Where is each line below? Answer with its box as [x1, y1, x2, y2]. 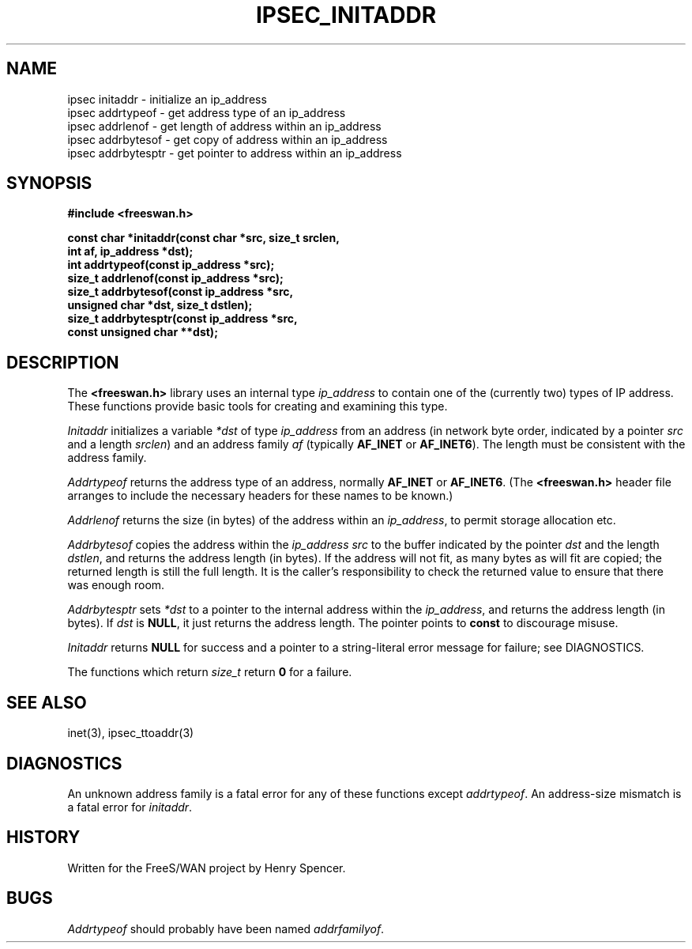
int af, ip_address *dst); [67, 244, 194, 259]
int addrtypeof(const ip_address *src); [67, 258, 275, 272]
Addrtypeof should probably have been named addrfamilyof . [67, 921, 385, 936]
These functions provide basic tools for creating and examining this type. [67, 399, 448, 414]
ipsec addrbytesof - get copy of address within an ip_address [67, 132, 388, 146]
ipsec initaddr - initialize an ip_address [67, 92, 267, 106]
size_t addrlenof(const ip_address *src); [67, 271, 284, 285]
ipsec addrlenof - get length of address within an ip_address [67, 119, 382, 133]
